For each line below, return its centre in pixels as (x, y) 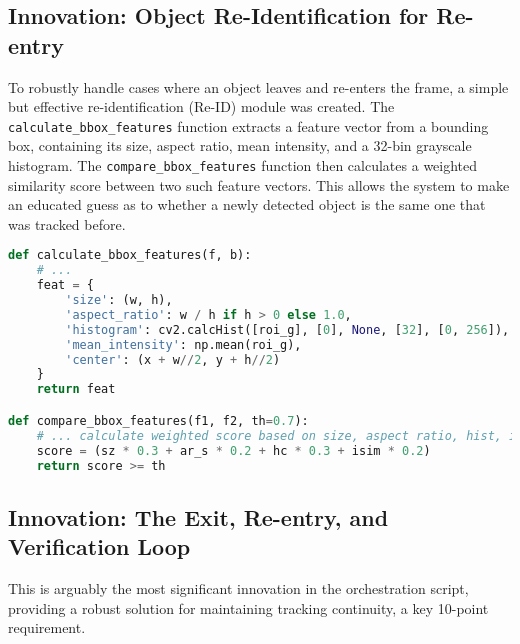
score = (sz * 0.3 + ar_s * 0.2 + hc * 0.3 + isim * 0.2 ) (233, 450)
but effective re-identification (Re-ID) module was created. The (201, 106)
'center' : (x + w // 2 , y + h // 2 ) (173, 359)
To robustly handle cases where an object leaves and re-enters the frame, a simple (258, 86)
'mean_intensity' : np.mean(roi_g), (183, 344)
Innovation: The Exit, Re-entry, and (198, 516)
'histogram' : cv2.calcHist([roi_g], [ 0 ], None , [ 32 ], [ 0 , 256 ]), (287, 329)
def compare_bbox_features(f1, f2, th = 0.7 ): (158, 420)
